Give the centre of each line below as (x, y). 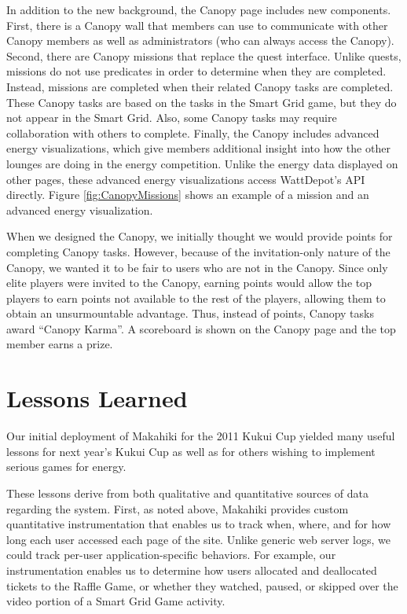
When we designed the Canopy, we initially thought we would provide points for (200, 236)
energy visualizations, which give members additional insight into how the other (198, 148)
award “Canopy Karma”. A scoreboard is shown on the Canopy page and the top (201, 328)
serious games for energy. (66, 467)
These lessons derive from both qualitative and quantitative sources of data (188, 493)
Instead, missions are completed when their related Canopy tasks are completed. (200, 86)
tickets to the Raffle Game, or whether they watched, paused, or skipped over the (202, 585)
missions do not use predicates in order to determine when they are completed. (196, 71)
